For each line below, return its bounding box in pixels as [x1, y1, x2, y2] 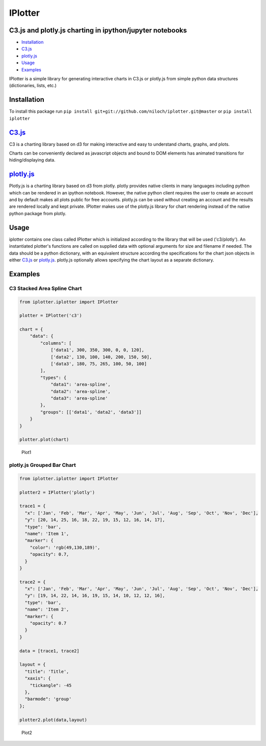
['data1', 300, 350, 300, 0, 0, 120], [50, 347, 145, 353]
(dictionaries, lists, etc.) [9, 83, 57, 89]
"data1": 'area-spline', [50, 382, 111, 388]
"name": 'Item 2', [25, 607, 69, 613]
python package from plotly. [9, 210, 66, 216]
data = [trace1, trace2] [19, 648, 80, 653]
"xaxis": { [25, 676, 51, 681]
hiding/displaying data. [9, 157, 56, 163]
